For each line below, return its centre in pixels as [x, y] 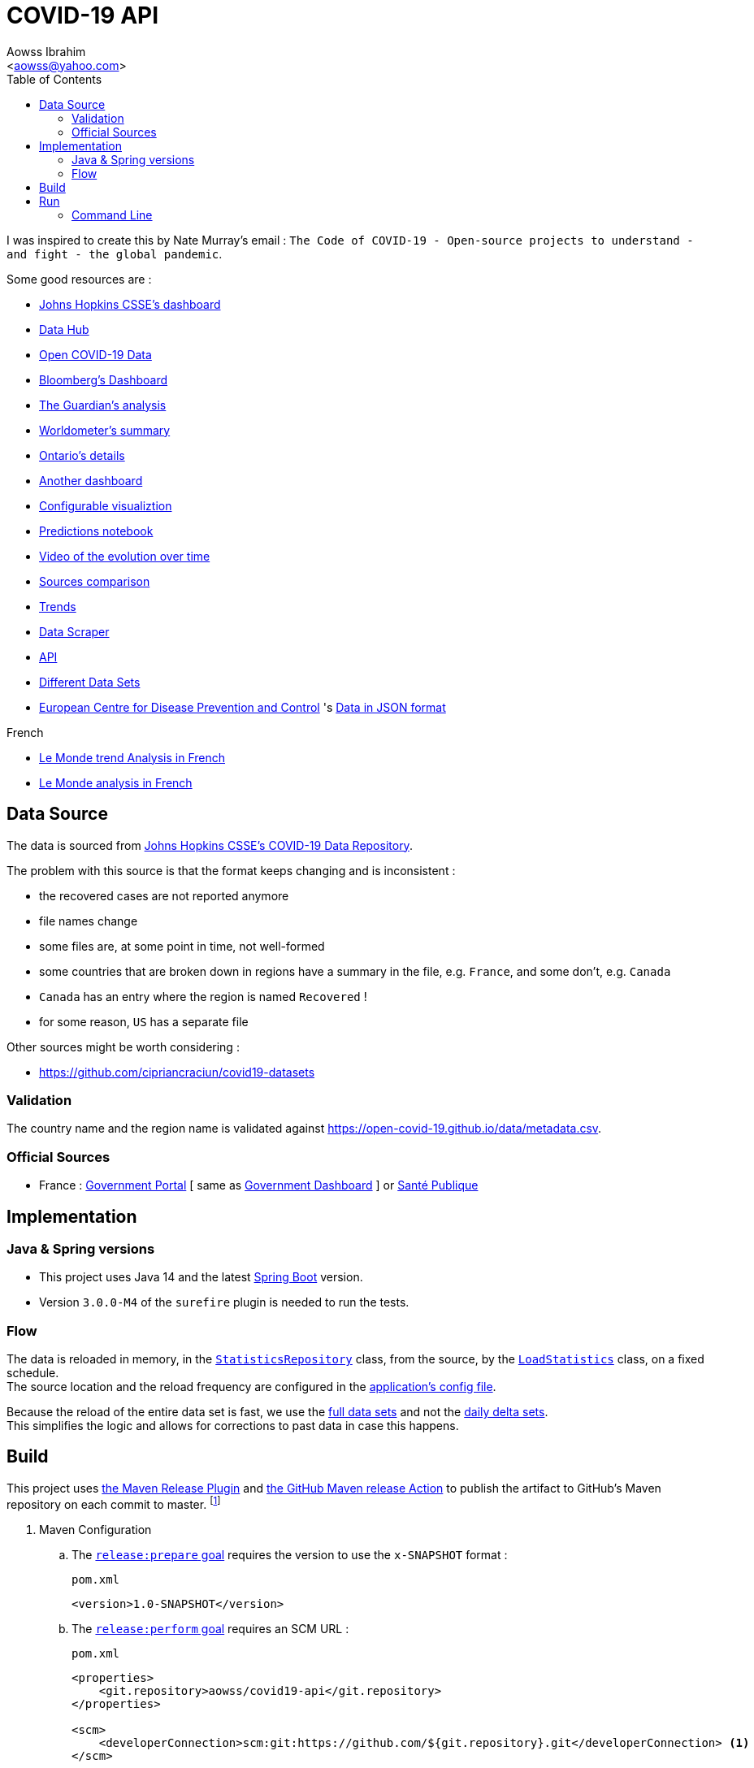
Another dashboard [91, 480]
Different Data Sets [90, 682]
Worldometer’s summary [105, 430]
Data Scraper [74, 631]
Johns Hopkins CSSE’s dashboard [130, 304]
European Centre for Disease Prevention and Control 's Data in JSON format [243, 707]
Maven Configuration [95, 1529]
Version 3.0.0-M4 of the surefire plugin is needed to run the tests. [224, 1302]
